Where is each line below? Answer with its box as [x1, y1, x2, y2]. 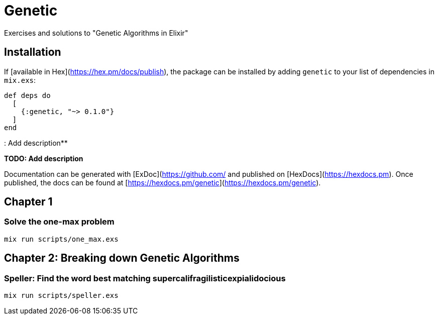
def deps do [4, 91, 51, 99]
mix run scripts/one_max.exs [4, 235, 119, 243]
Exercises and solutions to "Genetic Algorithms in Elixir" [4, 28, 188, 37]
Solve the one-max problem [4, 217, 115, 227]
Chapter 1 [4, 195, 53, 208]
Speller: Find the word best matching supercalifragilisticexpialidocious [4, 273, 286, 283]
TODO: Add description [4, 154, 83, 163]
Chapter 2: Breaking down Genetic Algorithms [4, 252, 240, 265]
